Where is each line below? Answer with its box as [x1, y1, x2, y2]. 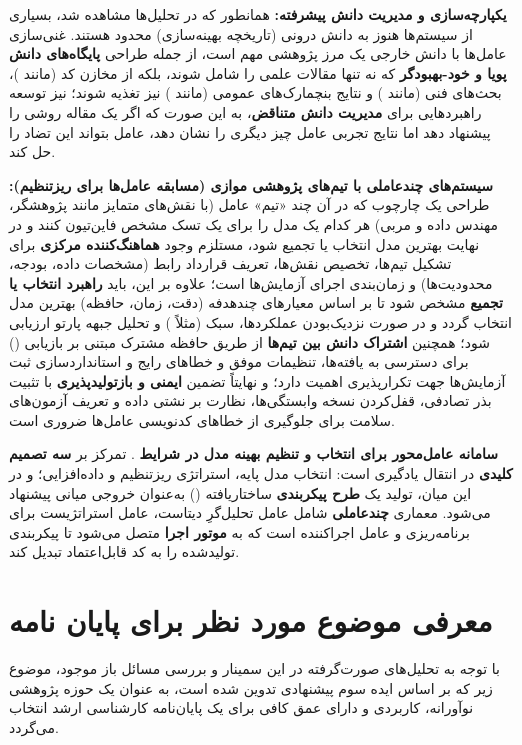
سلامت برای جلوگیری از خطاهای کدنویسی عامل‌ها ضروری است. [9, 409, 395, 430]
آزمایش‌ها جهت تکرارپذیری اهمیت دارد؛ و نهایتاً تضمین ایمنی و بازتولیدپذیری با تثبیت [9, 370, 506, 391]
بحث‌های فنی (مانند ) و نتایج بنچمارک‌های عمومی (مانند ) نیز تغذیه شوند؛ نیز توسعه [9, 82, 502, 103]
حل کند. [9, 141, 56, 162]
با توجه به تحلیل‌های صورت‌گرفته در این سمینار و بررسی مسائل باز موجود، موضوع [9, 658, 500, 679]
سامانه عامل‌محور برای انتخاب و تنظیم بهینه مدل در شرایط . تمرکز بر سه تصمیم [9, 443, 498, 464]
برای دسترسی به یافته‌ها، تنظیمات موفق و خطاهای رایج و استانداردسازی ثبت [9, 351, 469, 372]
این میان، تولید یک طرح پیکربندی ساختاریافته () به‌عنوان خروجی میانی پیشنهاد [9, 482, 472, 503]
